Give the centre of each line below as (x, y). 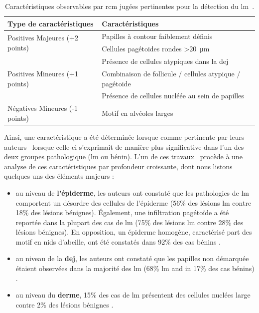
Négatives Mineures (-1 (43, 108)
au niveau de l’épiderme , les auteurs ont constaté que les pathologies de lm (132, 192)
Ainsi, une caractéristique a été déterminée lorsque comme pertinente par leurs (124, 137)
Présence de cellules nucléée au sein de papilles (173, 96)
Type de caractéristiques (51, 23)
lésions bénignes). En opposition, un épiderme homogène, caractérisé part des (134, 232)
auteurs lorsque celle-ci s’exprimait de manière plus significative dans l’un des (124, 147)
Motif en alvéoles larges (137, 113)
